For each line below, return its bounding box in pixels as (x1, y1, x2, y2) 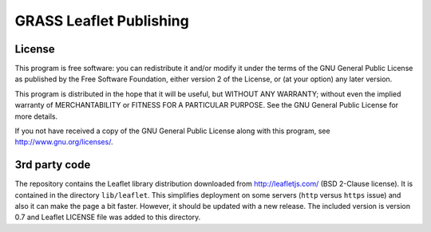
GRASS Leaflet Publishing (14, 12, 189, 29)
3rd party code (14, 158, 91, 171)
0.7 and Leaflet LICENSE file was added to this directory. (14, 212, 201, 222)
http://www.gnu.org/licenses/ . (14, 137, 113, 147)
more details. (14, 112, 58, 121)
